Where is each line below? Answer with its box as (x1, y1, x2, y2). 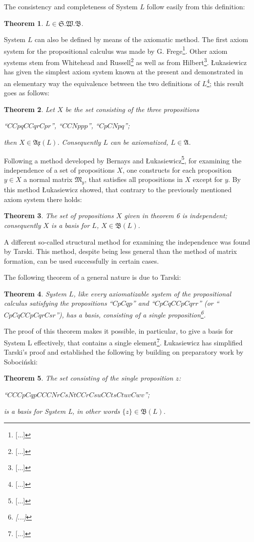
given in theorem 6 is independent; (124, 210, 227, 221)
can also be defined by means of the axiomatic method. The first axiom (34, 34, 248, 45)
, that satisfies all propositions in (85, 174, 183, 184)
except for (192, 174, 223, 184)
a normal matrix (23, 174, 73, 184)
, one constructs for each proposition (122, 164, 232, 175)
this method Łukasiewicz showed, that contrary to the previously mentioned (4, 184, 232, 195)
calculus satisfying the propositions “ (4, 298, 113, 308)
